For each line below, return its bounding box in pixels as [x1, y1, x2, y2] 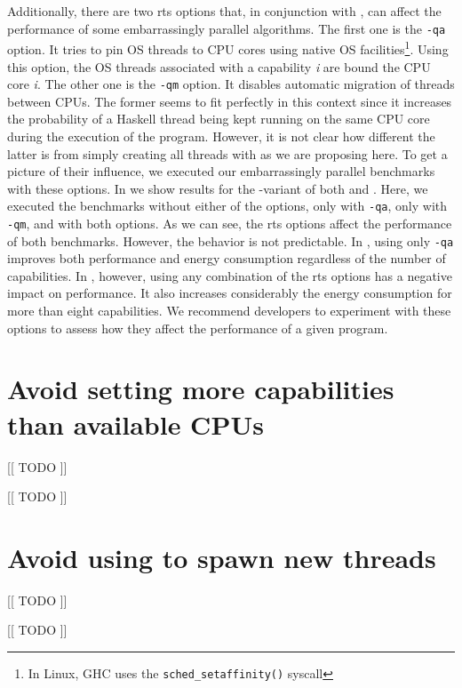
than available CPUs [7, 405, 264, 442]
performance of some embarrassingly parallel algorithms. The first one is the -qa [7, 19, 446, 37]
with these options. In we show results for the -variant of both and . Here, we [7, 179, 428, 197]
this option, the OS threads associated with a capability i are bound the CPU [7, 57, 431, 76]
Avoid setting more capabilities [7, 371, 394, 407]
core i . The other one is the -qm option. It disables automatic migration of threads [7, 75, 455, 93]
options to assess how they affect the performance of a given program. [7, 318, 388, 337]
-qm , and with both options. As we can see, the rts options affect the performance [7, 213, 452, 232]
